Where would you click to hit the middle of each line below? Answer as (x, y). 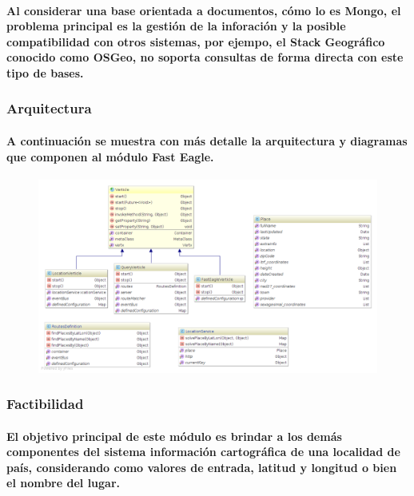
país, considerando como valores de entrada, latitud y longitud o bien (202, 467)
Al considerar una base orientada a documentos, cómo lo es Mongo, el (204, 10)
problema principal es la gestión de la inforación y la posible (176, 26)
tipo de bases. (45, 72)
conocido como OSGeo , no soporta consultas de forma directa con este (205, 57)
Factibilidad (45, 404)
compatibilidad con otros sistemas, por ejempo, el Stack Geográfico (196, 41)
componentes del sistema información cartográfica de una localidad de (203, 452)
